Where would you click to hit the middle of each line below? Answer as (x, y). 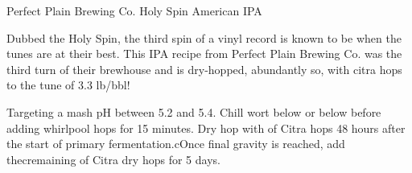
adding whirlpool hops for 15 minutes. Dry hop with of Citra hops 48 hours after (206, 128)
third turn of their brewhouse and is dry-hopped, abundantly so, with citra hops (204, 69)
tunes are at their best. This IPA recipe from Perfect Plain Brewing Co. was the (204, 54)
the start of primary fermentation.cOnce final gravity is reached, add (176, 144)
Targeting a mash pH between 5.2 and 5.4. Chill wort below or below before (194, 111)
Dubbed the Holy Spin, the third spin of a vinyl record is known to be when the (204, 37)
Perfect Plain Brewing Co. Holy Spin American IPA (134, 10)
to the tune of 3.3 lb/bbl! (68, 85)
